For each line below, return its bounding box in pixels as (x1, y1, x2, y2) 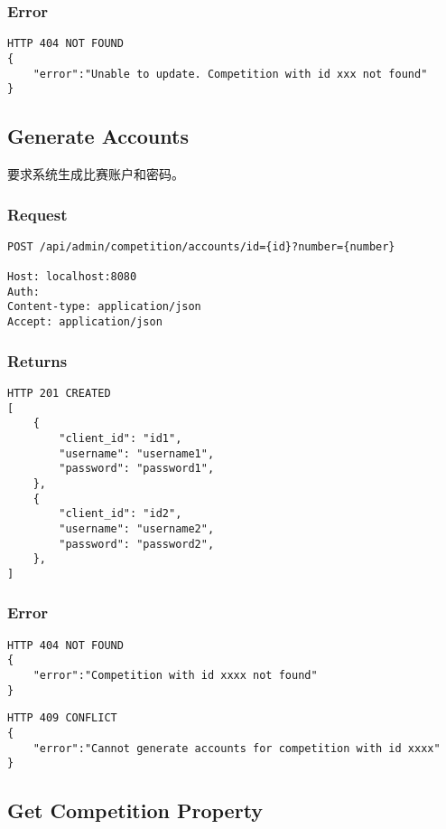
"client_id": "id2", (59, 507, 182, 521)
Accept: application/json (7, 316, 163, 329)
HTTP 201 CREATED (7, 387, 111, 400)
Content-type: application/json (7, 300, 201, 314)
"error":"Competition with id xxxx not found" (33, 669, 318, 683)
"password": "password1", (59, 462, 215, 476)
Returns (7, 349, 68, 372)
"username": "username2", (59, 522, 215, 535)
